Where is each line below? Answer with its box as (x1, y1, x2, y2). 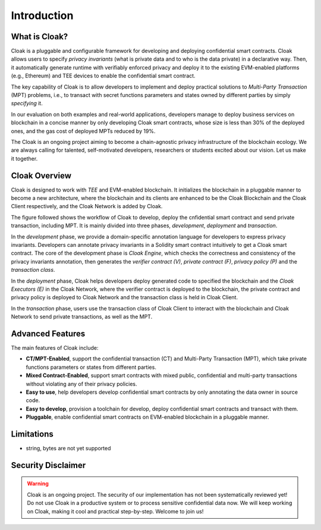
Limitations (11, 429, 53, 439)
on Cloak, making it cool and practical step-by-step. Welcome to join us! (27, 507, 204, 515)
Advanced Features (11, 328, 86, 338)
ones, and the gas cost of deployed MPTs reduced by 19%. (11, 127, 156, 134)
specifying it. (11, 100, 43, 107)
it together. (11, 155, 38, 162)
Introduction (11, 9, 74, 22)
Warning (27, 480, 49, 487)
